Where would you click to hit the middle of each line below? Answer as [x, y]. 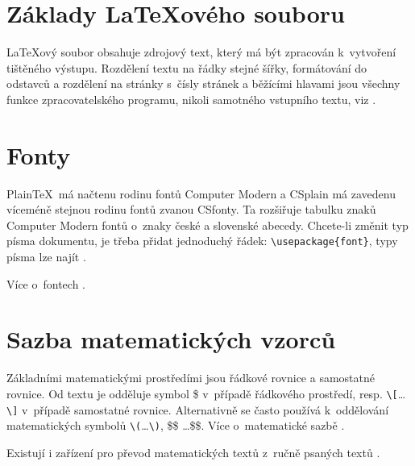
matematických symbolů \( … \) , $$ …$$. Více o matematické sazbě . [176, 425]
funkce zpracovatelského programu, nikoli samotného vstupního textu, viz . [191, 99]
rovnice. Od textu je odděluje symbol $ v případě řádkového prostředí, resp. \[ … [206, 393]
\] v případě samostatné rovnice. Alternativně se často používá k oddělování [198, 409]
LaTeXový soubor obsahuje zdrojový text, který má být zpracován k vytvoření [201, 52]
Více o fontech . [46, 283]
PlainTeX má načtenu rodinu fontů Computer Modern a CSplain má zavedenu [201, 193]
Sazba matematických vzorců [171, 339]
